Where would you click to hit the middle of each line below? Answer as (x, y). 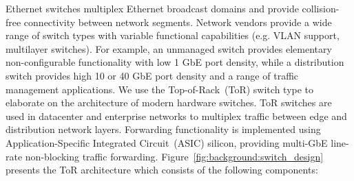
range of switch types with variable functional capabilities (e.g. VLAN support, (173, 35)
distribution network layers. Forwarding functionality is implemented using (163, 129)
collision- (321, 8)
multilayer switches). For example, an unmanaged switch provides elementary (169, 48)
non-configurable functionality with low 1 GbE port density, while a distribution (175, 62)
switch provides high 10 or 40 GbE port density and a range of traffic (152, 75)
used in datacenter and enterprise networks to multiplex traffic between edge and (176, 116)
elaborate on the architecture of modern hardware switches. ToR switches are (169, 102)
